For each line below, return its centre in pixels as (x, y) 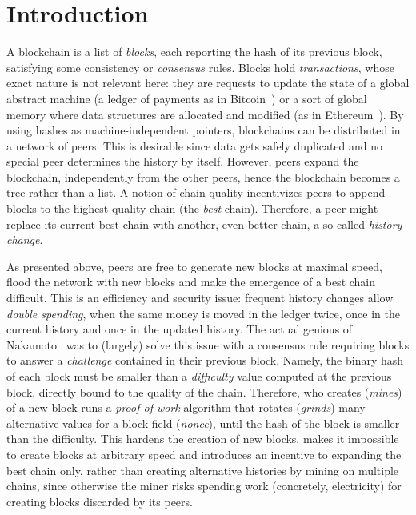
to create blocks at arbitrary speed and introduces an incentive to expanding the (204, 454)
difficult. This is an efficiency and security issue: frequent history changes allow (200, 298)
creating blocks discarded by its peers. (100, 501)
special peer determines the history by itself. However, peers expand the (183, 161)
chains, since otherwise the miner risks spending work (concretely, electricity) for (204, 486)
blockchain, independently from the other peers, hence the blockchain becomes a (203, 176)
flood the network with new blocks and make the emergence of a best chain (191, 282)
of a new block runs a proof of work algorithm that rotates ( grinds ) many (186, 407)
